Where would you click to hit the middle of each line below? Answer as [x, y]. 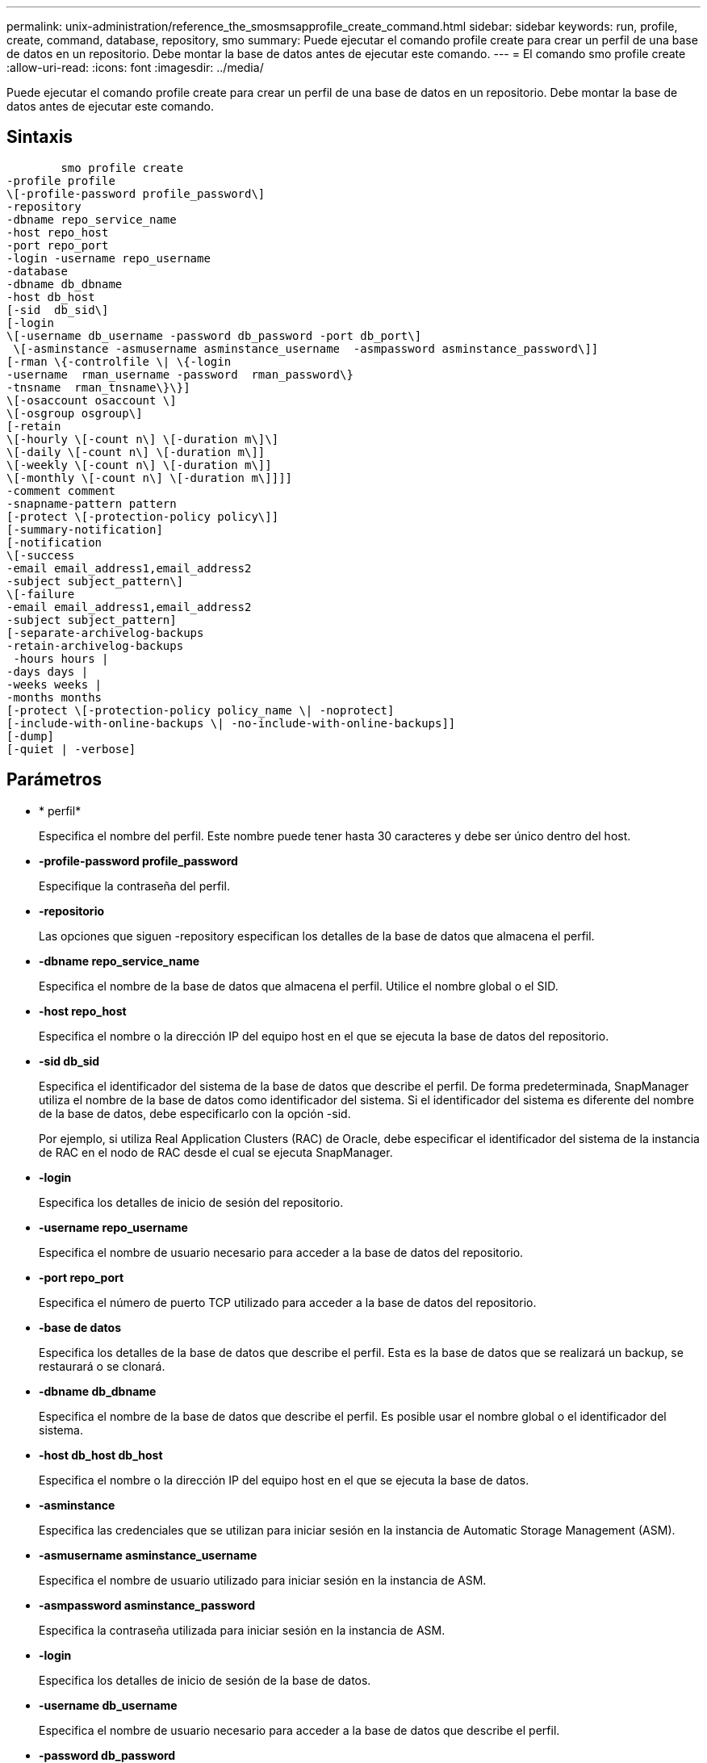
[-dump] [31, 736]
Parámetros [54, 780]
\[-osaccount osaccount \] [92, 400]
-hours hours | [61, 658]
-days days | [48, 671]
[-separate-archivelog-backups [105, 632]
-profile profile [61, 180]
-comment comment [61, 490]
